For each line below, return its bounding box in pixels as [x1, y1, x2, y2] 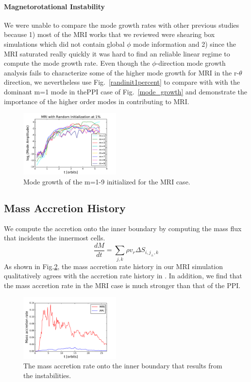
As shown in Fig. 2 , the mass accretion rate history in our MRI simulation [4, 261, 223, 271]
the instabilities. [23, 370, 71, 380]
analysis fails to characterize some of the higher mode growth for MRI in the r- [4, 67, 239, 77]
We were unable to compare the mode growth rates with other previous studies [4, 19, 239, 30]
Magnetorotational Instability [4, 1, 105, 11]
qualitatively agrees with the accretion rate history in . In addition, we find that [4, 271, 242, 281]
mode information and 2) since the [133, 38, 236, 49]
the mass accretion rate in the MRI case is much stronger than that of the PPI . [4, 280, 241, 290]
